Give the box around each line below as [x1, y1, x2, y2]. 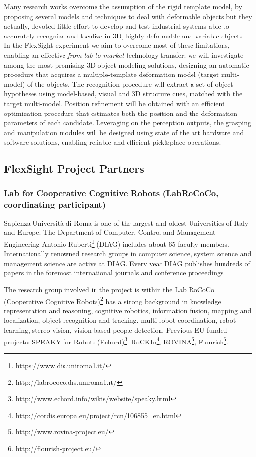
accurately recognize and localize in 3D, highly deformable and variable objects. [4, 30, 245, 40]
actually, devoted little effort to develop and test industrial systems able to [4, 21, 229, 31]
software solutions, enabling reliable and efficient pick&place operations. [4, 137, 221, 147]
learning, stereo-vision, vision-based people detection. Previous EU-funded [4, 325, 227, 335]
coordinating [4, 198, 55, 210]
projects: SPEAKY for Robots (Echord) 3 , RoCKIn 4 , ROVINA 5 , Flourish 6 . [4, 335, 228, 346]
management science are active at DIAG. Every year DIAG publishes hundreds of [4, 258, 250, 268]
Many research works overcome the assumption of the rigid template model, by [4, 1, 242, 11]
